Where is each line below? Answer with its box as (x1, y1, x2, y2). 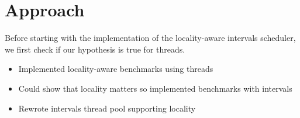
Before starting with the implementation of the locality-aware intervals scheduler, (5, 32, 296, 44)
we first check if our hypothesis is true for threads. (5, 43, 185, 55)
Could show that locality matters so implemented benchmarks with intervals (18, 82, 292, 94)
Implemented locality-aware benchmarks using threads (18, 63, 213, 75)
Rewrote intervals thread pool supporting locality (18, 102, 196, 114)
